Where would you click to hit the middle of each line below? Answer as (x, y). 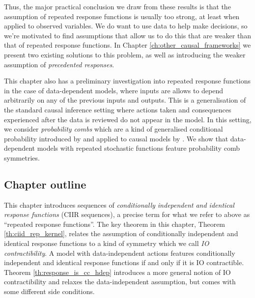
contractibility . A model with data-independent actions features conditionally (120, 253)
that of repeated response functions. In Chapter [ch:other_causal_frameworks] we (127, 45)
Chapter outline (45, 184)
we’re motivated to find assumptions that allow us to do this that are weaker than (127, 35)
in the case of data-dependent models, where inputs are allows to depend (114, 90)
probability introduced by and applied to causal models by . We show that (116, 138)
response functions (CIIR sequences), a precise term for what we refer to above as (127, 214)
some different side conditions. (49, 291)
